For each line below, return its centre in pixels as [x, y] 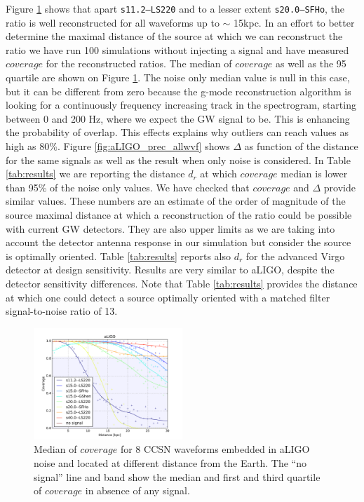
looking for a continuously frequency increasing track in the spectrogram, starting [181, 105]
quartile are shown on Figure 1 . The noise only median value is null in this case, [178, 77]
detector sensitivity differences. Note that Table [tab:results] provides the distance [182, 283]
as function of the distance [301, 146]
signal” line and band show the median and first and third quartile [177, 476]
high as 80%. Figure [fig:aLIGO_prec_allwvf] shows [118, 146]
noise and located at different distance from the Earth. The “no [170, 462]
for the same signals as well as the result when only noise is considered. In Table [178, 160]
